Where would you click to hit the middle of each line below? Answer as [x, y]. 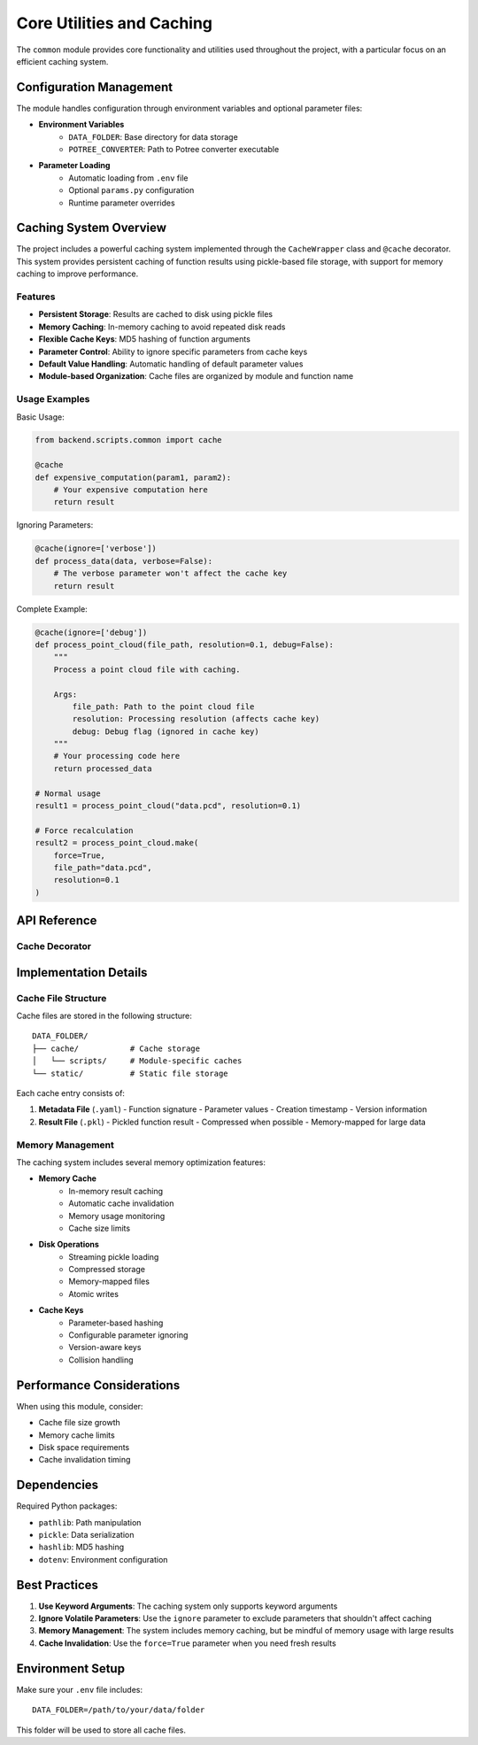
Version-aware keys [105, 1347]
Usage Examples [53, 399]
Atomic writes [94, 1293]
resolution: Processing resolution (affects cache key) [196, 719]
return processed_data [103, 768]
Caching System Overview [92, 228]
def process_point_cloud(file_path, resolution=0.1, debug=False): [185, 645]
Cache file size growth [80, 1423]
